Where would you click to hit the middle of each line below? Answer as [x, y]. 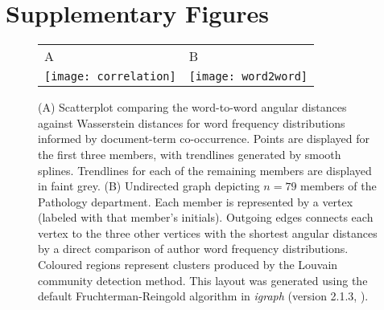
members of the [339, 186]
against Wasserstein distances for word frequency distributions [192, 122]
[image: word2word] [248, 77]
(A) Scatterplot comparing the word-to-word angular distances [192, 107]
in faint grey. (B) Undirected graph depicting [149, 186]
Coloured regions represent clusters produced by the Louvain [188, 265]
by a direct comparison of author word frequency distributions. [193, 249]
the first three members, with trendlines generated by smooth [190, 154]
